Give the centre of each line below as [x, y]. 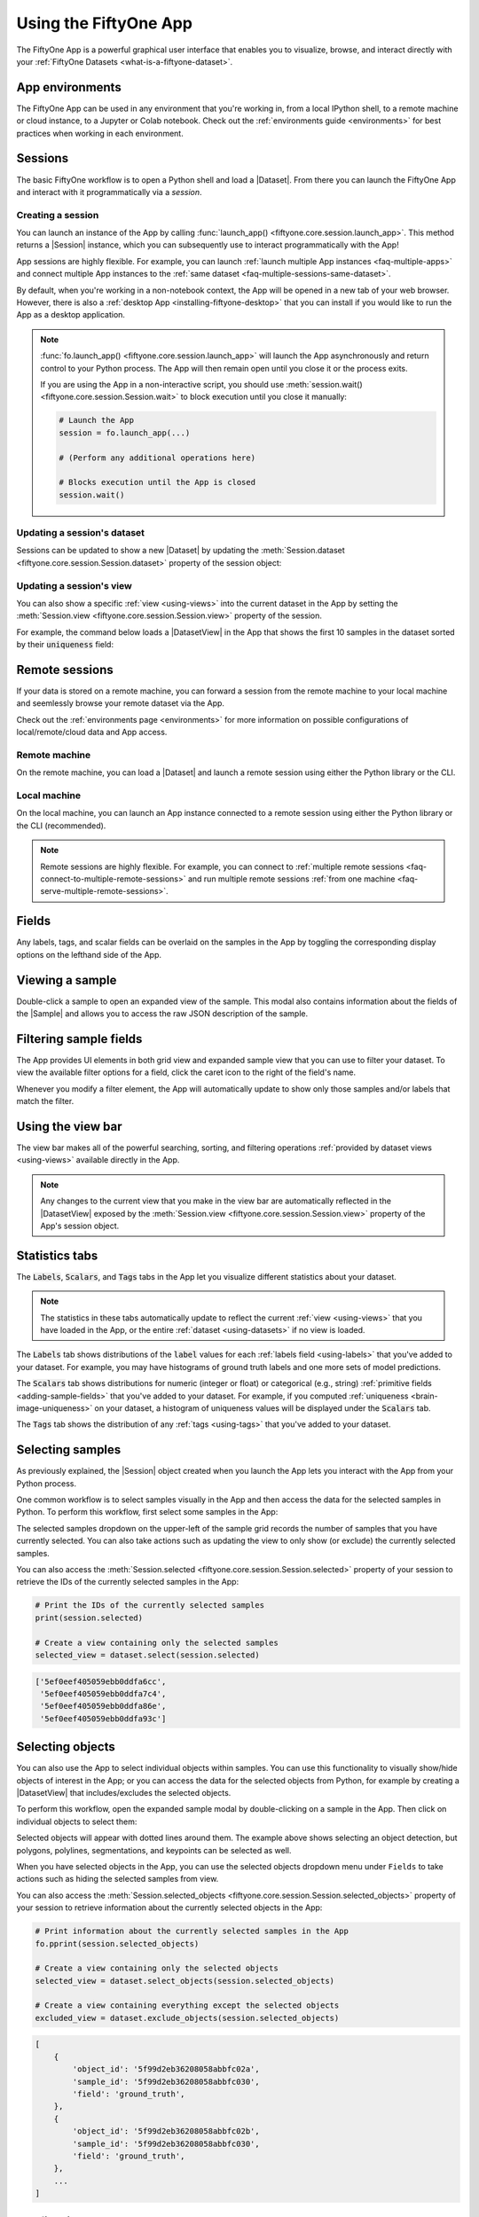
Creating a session [58, 215]
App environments [69, 87]
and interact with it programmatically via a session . [110, 192]
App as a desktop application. [71, 315]
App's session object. [80, 1226]
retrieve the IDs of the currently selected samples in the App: [128, 1582]
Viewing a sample [67, 980]
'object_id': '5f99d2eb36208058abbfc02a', [166, 2069]
